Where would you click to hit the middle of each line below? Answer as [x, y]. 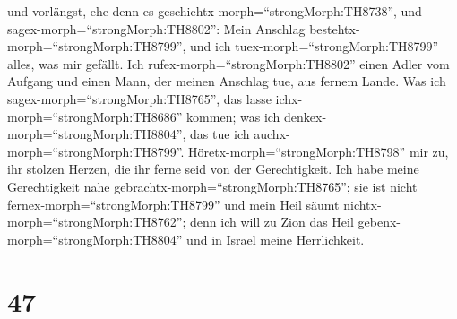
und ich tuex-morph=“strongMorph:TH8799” [315, 46]
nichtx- [362, 204]
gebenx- [379, 222]
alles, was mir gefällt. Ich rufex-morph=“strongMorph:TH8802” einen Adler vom [228, 63]
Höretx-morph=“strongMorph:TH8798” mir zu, [319, 151]
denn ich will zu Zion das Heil [272, 222]
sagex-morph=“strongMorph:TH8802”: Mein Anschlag [156, 28]
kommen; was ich [233, 116]
